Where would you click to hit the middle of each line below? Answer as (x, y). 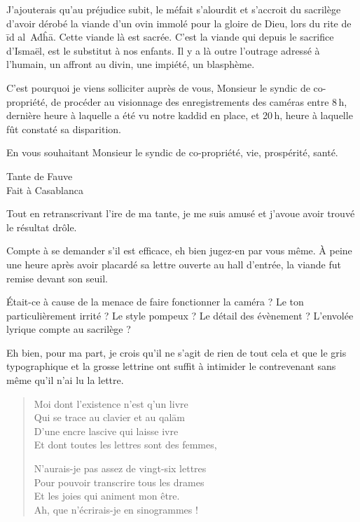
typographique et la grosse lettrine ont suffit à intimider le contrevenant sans (171, 366)
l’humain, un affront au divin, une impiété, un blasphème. (131, 64)
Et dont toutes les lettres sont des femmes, (125, 445)
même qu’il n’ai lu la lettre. (65, 380)
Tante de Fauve (40, 176)
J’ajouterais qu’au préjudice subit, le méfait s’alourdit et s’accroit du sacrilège (174, 9)
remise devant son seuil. (57, 278)
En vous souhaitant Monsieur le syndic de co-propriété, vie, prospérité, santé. (172, 152)
